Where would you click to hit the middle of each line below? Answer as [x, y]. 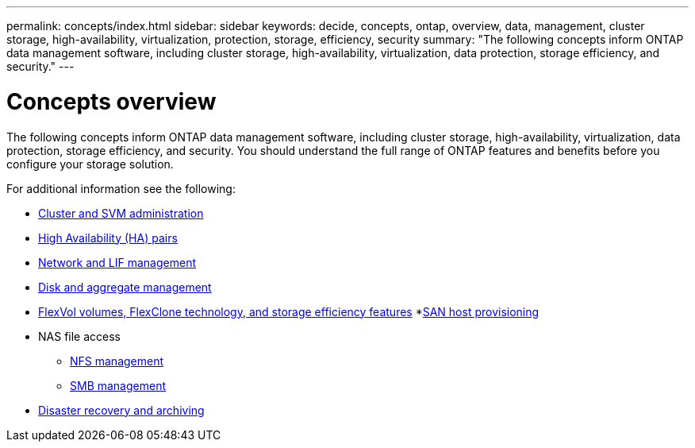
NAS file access [79, 336]
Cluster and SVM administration [121, 213]
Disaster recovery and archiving [121, 410]
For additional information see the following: [121, 188]
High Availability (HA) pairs [108, 238]
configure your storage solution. [90, 164]
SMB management [118, 385]
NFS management [117, 361]
